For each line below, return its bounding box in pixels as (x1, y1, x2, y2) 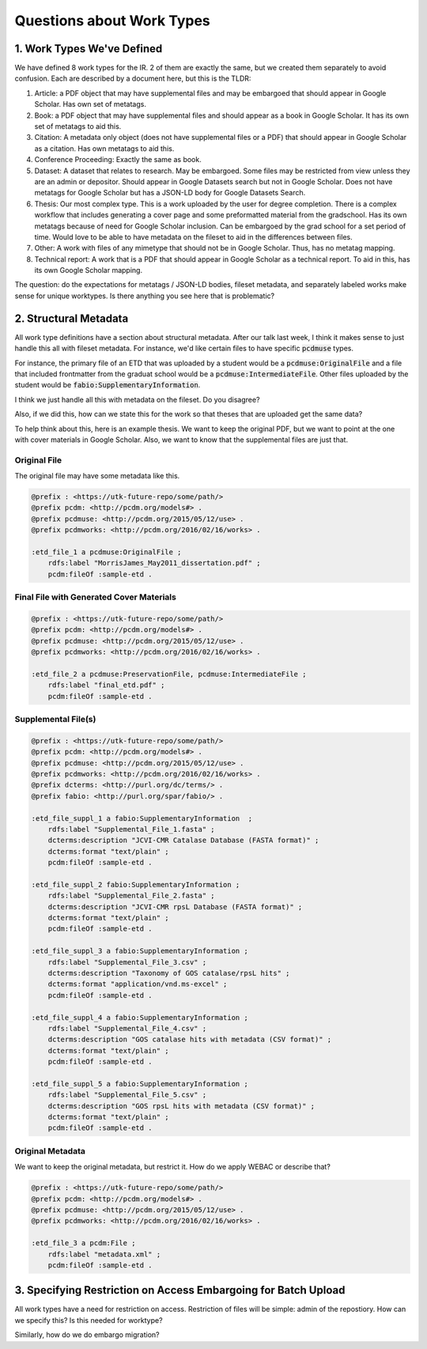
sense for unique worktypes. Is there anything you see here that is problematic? (14, 291, 275, 300)
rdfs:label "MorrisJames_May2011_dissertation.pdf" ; (47, 558, 261, 568)
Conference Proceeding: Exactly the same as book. (34, 155, 202, 164)
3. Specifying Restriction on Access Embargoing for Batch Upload (14, 1283, 346, 1297)
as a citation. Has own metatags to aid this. (34, 143, 175, 153)
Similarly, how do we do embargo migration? (14, 1330, 160, 1340)
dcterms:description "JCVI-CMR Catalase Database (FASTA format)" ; (47, 836, 319, 845)
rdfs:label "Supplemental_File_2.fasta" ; (47, 891, 215, 901)
